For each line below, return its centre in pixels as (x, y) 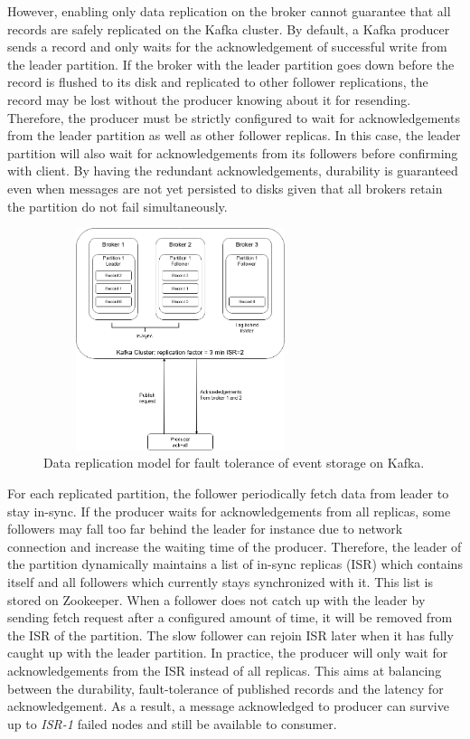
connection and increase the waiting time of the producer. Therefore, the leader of (235, 546)
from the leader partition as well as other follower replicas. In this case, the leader (234, 135)
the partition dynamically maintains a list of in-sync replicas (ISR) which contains (235, 564)
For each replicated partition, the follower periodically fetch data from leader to (228, 493)
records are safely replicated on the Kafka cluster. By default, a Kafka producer (229, 28)
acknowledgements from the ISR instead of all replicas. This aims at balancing (225, 670)
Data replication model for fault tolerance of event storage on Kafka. (234, 463)
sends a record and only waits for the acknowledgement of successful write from (227, 47)
